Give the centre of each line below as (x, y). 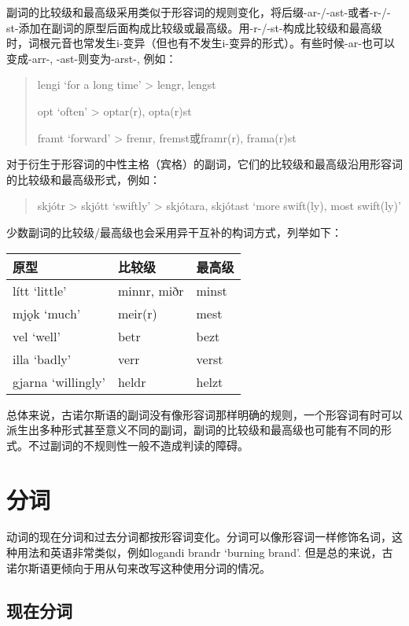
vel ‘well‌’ (37, 336)
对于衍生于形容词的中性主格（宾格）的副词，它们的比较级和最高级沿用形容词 (204, 164)
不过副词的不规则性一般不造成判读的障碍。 (138, 445)
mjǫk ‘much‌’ (47, 313)
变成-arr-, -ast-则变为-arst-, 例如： (92, 58)
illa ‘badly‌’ (42, 359)
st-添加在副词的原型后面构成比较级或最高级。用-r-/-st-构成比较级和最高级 (194, 27)
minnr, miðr (151, 290)
